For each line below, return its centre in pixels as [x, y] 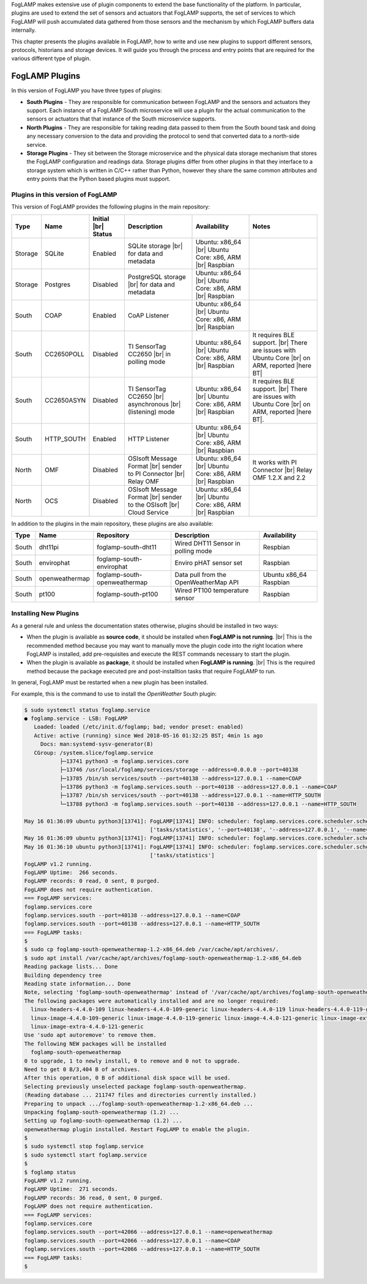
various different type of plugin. [51, 59]
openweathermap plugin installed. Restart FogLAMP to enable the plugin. [137, 1129]
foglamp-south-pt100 [128, 595]
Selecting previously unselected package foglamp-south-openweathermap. [135, 1086]
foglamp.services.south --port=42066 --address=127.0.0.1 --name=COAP [132, 1241]
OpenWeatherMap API [207, 582]
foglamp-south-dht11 [127, 547]
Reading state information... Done [77, 984]
